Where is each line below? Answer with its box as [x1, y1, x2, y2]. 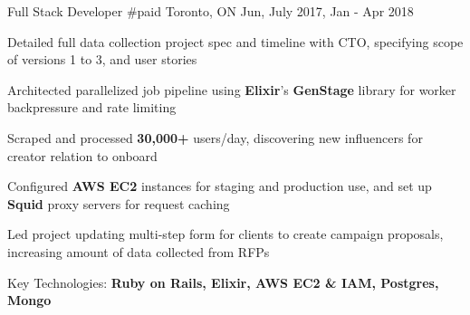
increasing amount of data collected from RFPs [7, 242, 270, 261]
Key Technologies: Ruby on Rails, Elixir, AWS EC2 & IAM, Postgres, [7, 272, 439, 291]
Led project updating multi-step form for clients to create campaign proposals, [7, 224, 444, 243]
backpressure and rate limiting [7, 98, 177, 117]
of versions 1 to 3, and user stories [7, 50, 197, 69]
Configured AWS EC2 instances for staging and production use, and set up [7, 177, 432, 196]
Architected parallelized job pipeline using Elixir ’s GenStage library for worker [7, 80, 456, 99]
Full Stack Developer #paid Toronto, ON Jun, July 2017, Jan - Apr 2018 [7, 2, 414, 20]
